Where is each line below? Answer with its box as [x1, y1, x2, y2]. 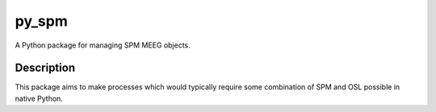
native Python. [15, 93, 64, 103]
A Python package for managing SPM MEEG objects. [15, 40, 191, 50]
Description [15, 61, 76, 75]
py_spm [15, 12, 69, 30]
